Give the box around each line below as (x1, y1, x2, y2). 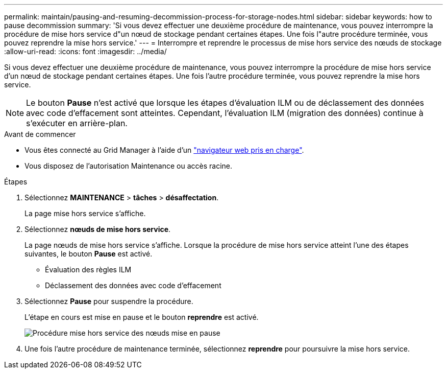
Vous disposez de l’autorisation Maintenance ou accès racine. (24, 161, 233, 170)
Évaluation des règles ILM (45, 265, 132, 274)
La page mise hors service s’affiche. (24, 209, 146, 218)
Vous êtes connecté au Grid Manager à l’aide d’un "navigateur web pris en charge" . (24, 146, 304, 154)
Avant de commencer (4, 130, 76, 138)
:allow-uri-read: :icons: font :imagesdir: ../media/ (4, 47, 167, 56)
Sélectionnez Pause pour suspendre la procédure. (24, 297, 193, 306)
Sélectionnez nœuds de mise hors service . (24, 225, 171, 234)
